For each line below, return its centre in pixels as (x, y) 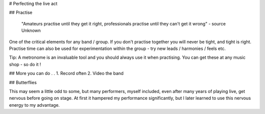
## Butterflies (23, 82)
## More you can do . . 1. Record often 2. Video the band (66, 73)
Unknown (31, 31)
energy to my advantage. (34, 105)
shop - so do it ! (25, 64)
